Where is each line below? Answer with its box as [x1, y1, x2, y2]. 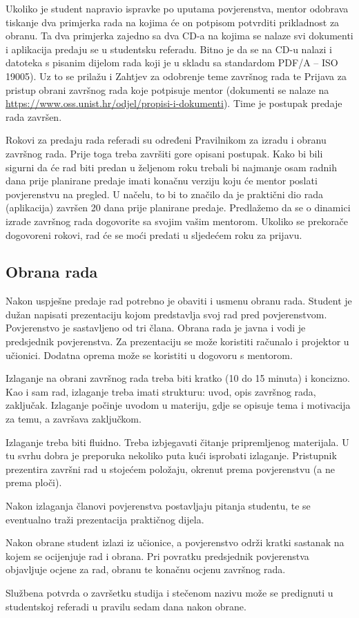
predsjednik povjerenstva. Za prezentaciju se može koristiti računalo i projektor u [6, 334, 349, 349]
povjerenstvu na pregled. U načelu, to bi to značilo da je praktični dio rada [6, 186, 323, 201]
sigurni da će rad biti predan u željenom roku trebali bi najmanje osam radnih [6, 160, 337, 174]
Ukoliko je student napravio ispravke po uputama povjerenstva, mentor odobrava [6, 1, 349, 15]
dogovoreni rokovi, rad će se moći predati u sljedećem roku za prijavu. [6, 227, 302, 242]
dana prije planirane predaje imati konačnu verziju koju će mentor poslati [6, 173, 318, 188]
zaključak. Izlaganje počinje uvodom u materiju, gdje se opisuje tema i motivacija [6, 398, 351, 412]
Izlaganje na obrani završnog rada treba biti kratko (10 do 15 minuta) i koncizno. [6, 371, 350, 385]
